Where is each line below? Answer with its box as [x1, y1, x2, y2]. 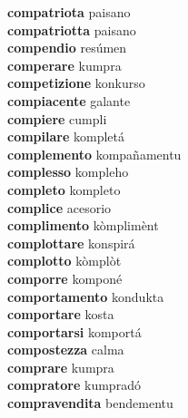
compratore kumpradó [7, 375, 141, 394]
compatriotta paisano [7, 20, 136, 39]
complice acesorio [7, 198, 112, 217]
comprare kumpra [7, 357, 114, 376]
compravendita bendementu [7, 394, 173, 413]
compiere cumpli [7, 109, 107, 128]
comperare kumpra [7, 55, 122, 74]
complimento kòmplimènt [7, 216, 159, 235]
